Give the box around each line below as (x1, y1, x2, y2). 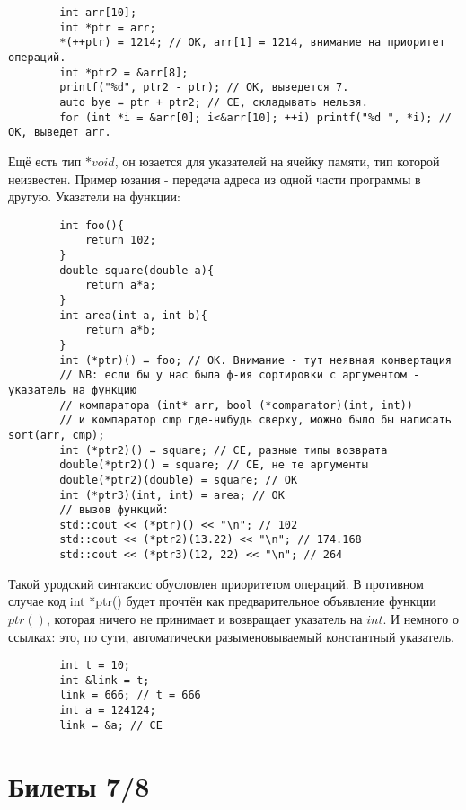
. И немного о (382, 609, 459, 628)
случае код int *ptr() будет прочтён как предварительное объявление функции (8, 592, 436, 610)
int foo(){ (59, 218, 124, 232)
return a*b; (84, 324, 156, 337)
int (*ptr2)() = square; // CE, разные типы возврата (59, 443, 388, 457)
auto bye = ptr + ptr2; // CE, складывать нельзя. (59, 95, 368, 109)
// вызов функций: (59, 503, 169, 517)
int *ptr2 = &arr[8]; (59, 66, 189, 79)
